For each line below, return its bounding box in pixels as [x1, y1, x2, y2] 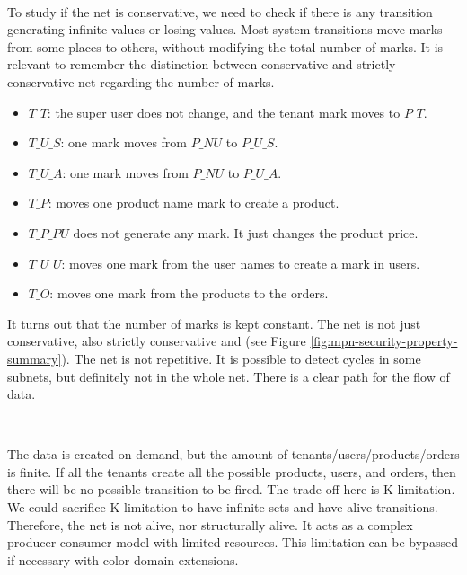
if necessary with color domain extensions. [7, 550, 239, 569]
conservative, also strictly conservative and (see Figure [7, 332, 306, 350]
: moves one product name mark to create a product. [48, 193, 339, 212]
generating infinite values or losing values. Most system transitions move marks [7, 20, 443, 39]
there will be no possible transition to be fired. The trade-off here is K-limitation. [7, 480, 455, 499]
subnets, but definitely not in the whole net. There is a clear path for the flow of [7, 367, 450, 385]
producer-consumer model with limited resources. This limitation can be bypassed [7, 533, 458, 552]
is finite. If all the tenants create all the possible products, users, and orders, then [7, 462, 456, 481]
